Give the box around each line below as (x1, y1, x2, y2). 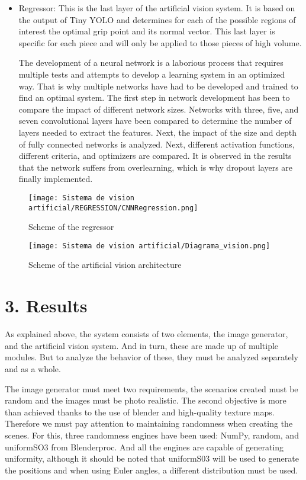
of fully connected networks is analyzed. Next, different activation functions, (18, 137, 295, 150)
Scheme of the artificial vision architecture (28, 258, 182, 271)
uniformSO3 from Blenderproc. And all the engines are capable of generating (5, 440, 284, 453)
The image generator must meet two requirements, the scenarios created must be (5, 382, 298, 395)
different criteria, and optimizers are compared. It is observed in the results (18, 149, 292, 162)
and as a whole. (5, 362, 61, 375)
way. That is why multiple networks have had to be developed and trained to (18, 79, 298, 92)
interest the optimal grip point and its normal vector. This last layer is (18, 25, 275, 37)
